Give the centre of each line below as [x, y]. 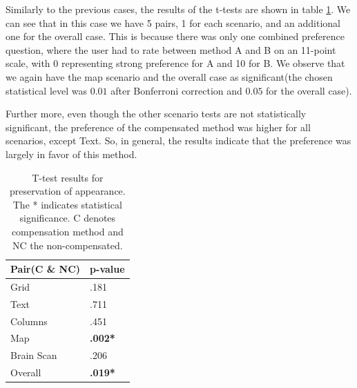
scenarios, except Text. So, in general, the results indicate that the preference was [178, 140]
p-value [107, 269]
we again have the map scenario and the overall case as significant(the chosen [169, 76]
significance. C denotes [68, 218]
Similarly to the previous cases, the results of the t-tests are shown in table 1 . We [178, 9]
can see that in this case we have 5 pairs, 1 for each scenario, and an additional [173, 22]
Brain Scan [34, 355]
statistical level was [47, 90]
